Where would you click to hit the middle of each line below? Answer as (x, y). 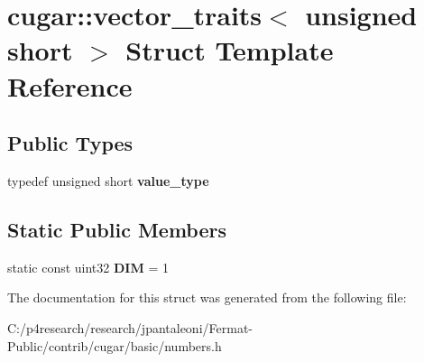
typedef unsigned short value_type (108, 180)
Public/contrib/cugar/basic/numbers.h (115, 345)
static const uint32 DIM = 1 (88, 267)
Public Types (70, 143)
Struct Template (230, 50)
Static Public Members (117, 229)
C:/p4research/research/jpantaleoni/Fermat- (130, 327)
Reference (70, 85)
